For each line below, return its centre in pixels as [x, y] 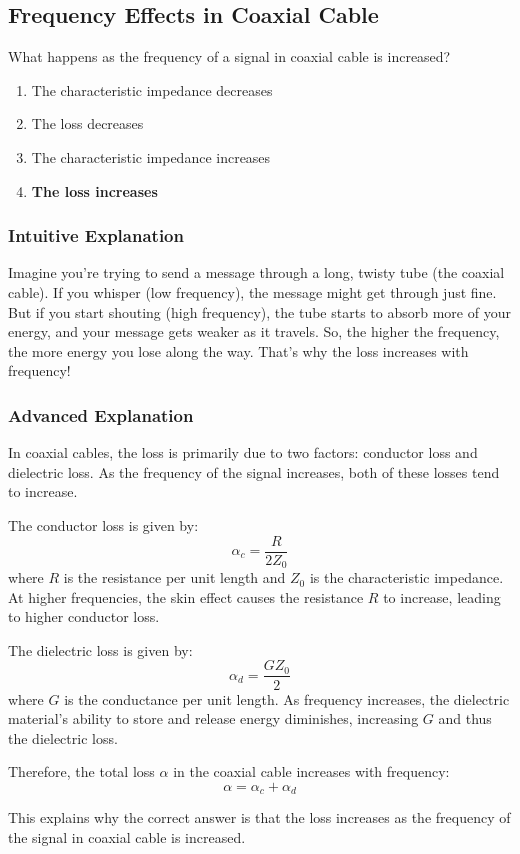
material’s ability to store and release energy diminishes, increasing [213, 718]
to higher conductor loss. [84, 616]
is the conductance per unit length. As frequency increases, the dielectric [287, 698]
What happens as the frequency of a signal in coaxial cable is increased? [229, 56]
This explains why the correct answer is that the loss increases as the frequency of [259, 817]
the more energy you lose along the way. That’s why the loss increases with [238, 350]
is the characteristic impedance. [406, 577]
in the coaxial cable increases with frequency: [311, 771]
